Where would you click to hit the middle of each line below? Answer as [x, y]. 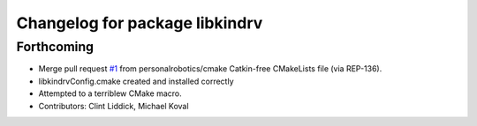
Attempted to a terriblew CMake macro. [110, 93]
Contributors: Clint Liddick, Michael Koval [114, 106]
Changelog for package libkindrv [140, 23]
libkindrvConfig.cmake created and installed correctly [136, 81]
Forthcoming [55, 47]
